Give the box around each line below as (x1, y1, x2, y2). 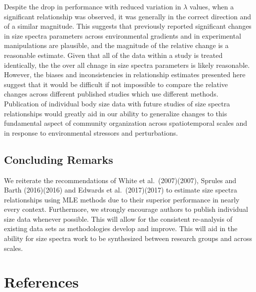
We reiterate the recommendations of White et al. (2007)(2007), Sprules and (4, 175, 237, 185)
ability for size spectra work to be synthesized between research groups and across (4, 233, 253, 243)
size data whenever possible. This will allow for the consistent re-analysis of (4, 213, 232, 224)
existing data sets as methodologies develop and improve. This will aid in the (4, 223, 238, 234)
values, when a (189, 1, 234, 11)
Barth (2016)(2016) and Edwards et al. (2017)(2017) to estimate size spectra (4, 185, 237, 195)
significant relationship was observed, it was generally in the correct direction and (4, 11, 251, 21)
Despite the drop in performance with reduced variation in (4, 1, 181, 11)
